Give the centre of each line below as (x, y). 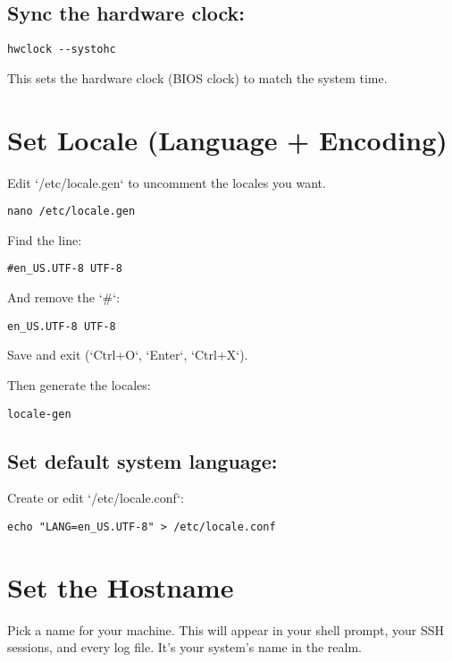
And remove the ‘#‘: (64, 297)
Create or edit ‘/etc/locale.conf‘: (96, 498)
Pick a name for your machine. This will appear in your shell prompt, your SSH (226, 629)
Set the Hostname (121, 586)
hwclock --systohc (62, 50)
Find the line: (45, 239)
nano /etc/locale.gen (71, 212)
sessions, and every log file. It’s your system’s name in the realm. (184, 647)
